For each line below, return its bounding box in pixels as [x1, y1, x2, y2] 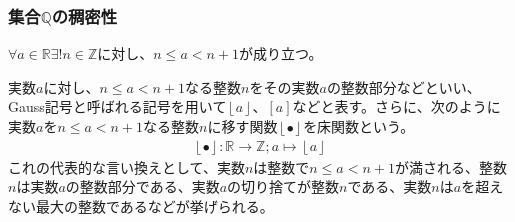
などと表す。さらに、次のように [292, 96, 501, 117]
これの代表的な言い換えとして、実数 [8, 156, 245, 177]
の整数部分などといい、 [326, 76, 481, 97]
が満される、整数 [394, 156, 507, 177]
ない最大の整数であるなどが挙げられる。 [8, 195, 274, 216]
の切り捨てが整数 [227, 176, 340, 197]
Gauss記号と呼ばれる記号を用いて [8, 96, 227, 117]
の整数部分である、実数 [65, 176, 220, 197]
